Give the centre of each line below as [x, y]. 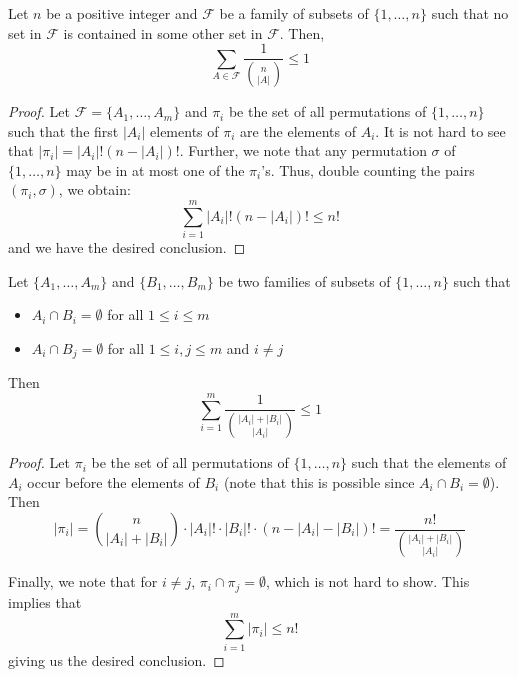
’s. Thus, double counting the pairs [368, 169]
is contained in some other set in [163, 32]
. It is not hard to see [440, 130]
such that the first [63, 130]
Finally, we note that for [83, 581]
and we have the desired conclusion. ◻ [127, 247]
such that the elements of [429, 462]
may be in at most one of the [155, 169]
